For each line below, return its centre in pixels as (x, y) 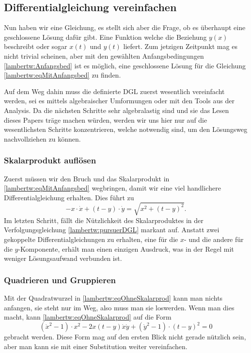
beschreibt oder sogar (36, 46)
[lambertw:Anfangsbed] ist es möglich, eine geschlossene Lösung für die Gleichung (125, 65)
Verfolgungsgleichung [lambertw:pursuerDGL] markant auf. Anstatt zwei (112, 230)
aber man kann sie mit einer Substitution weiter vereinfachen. (96, 346)
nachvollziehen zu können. (42, 138)
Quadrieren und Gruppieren (60, 280)
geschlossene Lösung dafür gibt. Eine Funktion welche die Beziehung (105, 37)
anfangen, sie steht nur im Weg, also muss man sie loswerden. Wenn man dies (119, 307)
